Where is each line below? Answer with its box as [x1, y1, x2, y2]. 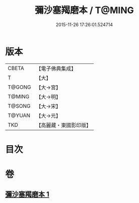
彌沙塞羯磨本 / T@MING [35, 5, 134, 16]
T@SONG [8, 102, 31, 109]
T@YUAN [8, 112, 31, 119]
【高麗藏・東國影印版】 [36, 121, 91, 128]
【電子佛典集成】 [36, 65, 76, 72]
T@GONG [8, 84, 31, 91]
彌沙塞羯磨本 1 [5, 190, 50, 199]
